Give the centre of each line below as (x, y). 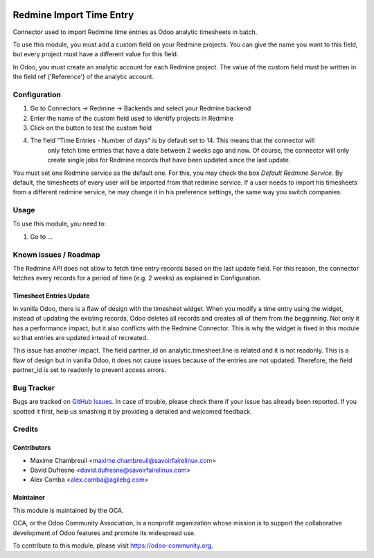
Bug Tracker (34, 387)
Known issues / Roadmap (56, 255)
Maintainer (29, 498)
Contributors (32, 448)
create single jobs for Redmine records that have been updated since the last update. (169, 160)
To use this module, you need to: (60, 224)
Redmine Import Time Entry (73, 15)
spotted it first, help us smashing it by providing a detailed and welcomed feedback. (132, 411)
